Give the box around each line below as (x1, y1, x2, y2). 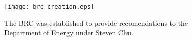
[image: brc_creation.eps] (4, 3, 94, 10)
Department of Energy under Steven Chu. (4, 27, 134, 38)
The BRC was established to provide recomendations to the (4, 17, 188, 28)
